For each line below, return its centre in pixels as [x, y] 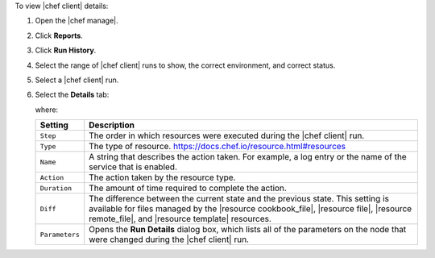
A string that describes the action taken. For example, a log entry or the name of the [248, 157]
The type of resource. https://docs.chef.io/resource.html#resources [217, 147]
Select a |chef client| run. [77, 80]
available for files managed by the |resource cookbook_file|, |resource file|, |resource [251, 209]
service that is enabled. [133, 167]
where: [47, 110]
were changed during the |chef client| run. [169, 239]
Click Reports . [59, 35]
